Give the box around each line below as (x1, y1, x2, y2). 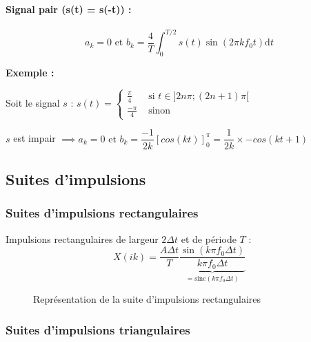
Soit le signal (6, 96, 60, 110)
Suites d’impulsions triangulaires (6, 321, 190, 338)
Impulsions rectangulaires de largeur (6, 231, 159, 246)
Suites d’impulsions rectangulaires (6, 204, 199, 222)
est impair (13, 131, 56, 145)
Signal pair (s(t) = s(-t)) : (6, 1, 132, 16)
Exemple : (6, 65, 54, 80)
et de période (181, 231, 237, 246)
